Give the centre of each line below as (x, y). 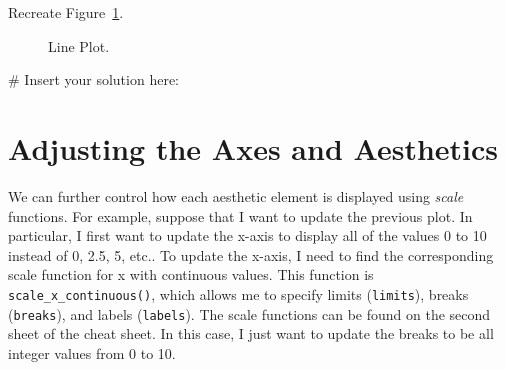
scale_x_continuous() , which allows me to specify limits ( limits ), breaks (238, 293)
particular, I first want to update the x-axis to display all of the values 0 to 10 (247, 235)
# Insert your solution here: (93, 79)
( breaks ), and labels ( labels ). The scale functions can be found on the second (249, 313)
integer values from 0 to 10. (92, 352)
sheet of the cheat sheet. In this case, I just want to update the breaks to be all (251, 333)
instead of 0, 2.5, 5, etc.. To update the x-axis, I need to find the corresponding (251, 254)
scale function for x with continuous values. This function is (191, 274)
